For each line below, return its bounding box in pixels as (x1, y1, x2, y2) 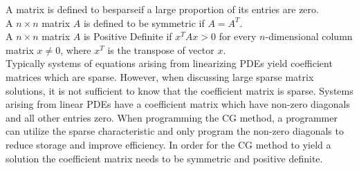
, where (60, 42, 91, 57)
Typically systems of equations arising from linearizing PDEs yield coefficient (6, 56, 333, 70)
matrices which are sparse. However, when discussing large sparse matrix (6, 69, 314, 84)
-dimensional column (265, 29, 353, 44)
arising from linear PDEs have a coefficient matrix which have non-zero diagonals (6, 97, 350, 111)
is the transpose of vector (107, 42, 214, 57)
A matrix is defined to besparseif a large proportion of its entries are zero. (6, 2, 319, 16)
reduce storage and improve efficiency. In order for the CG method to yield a (6, 137, 331, 151)
